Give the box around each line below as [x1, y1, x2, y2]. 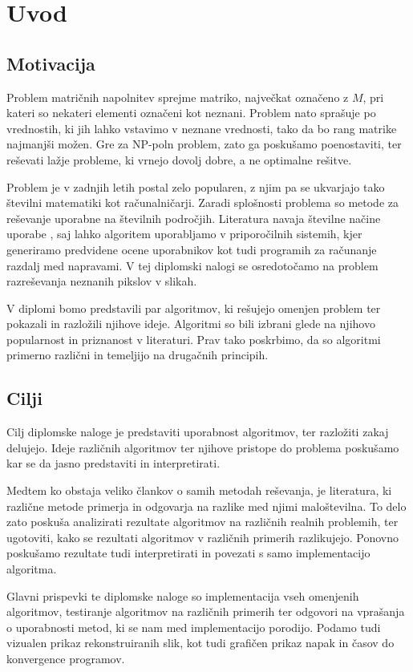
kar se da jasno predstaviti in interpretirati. [6, 455, 221, 472]
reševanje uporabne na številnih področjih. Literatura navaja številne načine [6, 209, 381, 226]
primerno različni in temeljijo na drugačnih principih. [6, 346, 269, 363]
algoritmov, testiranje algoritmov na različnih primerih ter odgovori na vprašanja [6, 603, 405, 620]
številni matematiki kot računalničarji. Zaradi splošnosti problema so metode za [6, 194, 399, 211]
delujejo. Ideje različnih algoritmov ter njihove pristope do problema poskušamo [6, 439, 399, 455]
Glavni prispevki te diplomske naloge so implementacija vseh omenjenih [6, 587, 359, 604]
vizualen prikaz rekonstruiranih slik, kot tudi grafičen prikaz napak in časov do [6, 634, 395, 651]
